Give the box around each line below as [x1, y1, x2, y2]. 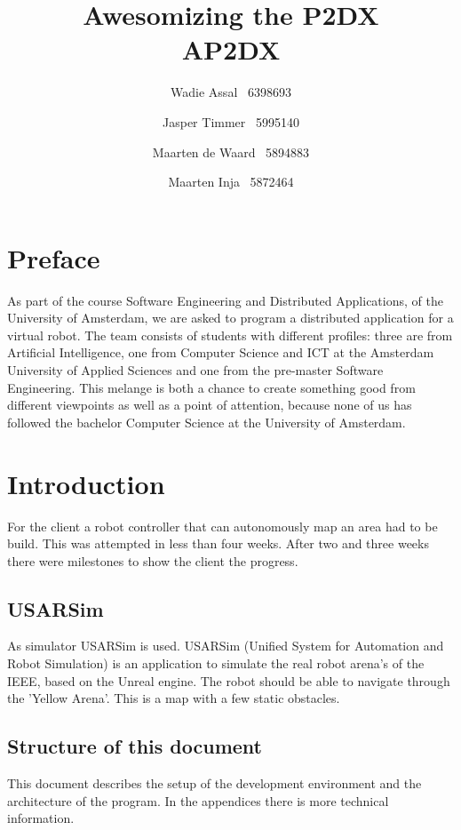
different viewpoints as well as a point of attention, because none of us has [7, 395, 412, 414]
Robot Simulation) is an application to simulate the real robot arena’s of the [7, 654, 425, 673]
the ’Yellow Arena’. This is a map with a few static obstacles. [7, 689, 340, 707]
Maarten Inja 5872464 [168, 172, 294, 191]
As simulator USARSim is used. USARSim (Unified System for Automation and [7, 636, 444, 655]
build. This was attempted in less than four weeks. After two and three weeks [7, 534, 429, 553]
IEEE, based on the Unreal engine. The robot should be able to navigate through [7, 671, 450, 690]
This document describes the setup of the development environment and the [7, 774, 422, 793]
